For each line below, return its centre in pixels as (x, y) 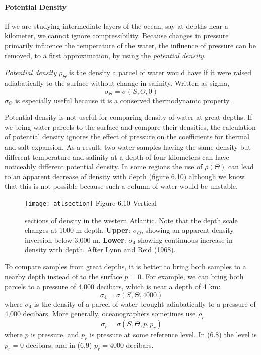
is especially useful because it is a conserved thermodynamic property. (123, 100)
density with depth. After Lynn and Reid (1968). (100, 250)
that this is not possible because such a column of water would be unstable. (121, 186)
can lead (241, 166)
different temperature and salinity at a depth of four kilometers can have (117, 156)
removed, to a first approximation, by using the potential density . (105, 55)
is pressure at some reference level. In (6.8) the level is (173, 335)
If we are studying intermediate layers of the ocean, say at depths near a (116, 25)
